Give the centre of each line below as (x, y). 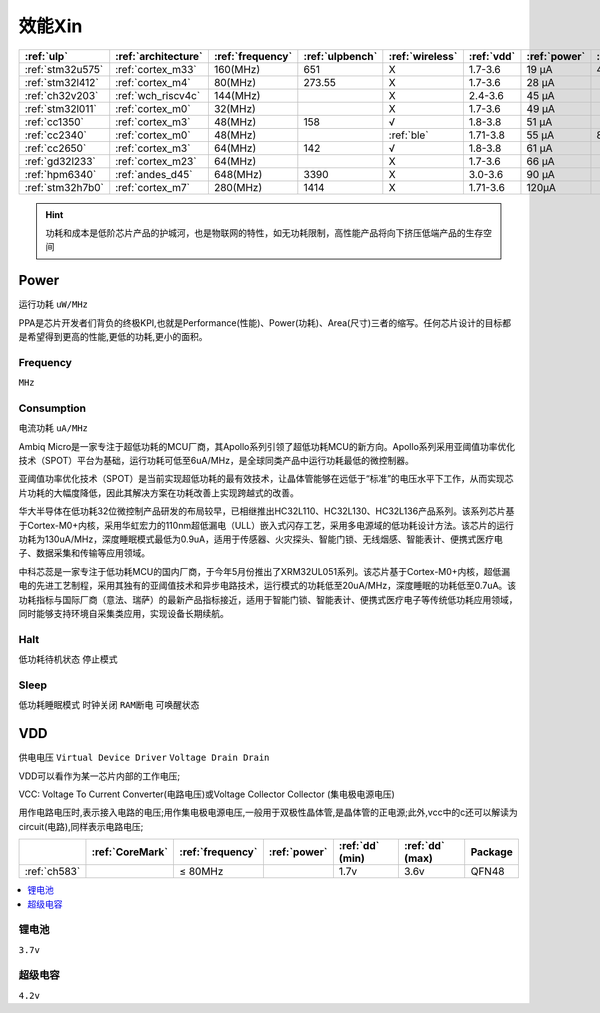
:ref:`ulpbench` (340, 56)
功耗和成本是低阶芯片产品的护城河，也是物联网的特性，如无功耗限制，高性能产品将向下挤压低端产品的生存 (264, 232)
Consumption (52, 408)
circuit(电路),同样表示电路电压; (81, 826)
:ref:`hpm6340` (60, 174)
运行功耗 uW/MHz (53, 304)
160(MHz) (236, 69)
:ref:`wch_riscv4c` (158, 95)
